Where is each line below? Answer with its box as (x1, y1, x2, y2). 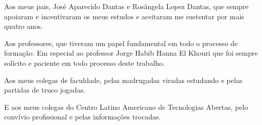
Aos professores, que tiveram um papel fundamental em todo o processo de (4, 37, 238, 48)
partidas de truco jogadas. (4, 85, 86, 95)
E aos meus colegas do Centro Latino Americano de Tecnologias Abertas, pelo (4, 101, 248, 112)
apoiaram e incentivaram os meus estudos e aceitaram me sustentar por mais (4, 11, 244, 21)
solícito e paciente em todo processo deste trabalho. (4, 57, 165, 68)
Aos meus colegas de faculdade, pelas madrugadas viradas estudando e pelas (4, 74, 243, 85)
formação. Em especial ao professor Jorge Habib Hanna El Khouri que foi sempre (4, 48, 258, 58)
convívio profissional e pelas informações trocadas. (4, 111, 161, 122)
